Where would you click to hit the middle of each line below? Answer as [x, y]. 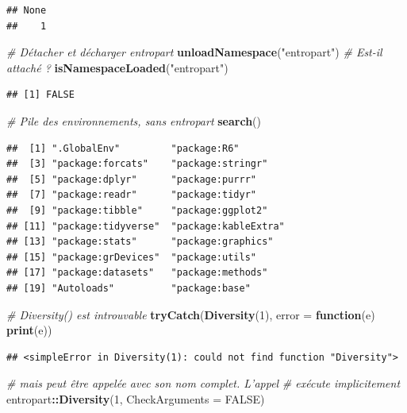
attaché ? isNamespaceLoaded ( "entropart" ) [117, 67]
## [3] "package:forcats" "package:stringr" [137, 164]
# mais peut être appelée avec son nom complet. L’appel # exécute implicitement [203, 383]
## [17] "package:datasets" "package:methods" [137, 273]
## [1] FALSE [40, 95]
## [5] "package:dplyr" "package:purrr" [131, 179]
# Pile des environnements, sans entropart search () [134, 120]
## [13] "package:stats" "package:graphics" [140, 242]
